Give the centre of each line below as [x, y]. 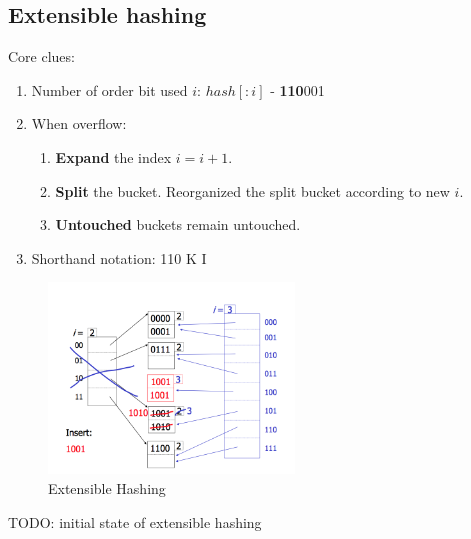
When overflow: [79, 123]
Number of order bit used [109, 89]
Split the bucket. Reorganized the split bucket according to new [252, 190]
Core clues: [41, 56]
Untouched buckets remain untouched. [178, 224]
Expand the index [113, 156]
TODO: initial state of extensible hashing [135, 521]
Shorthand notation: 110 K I [119, 257]
